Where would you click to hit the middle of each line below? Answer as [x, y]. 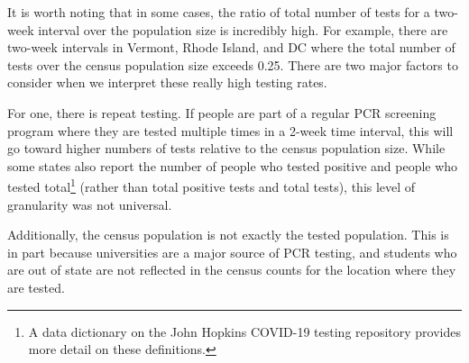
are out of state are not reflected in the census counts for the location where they [232, 270]
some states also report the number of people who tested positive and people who [233, 165]
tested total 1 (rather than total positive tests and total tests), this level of [212, 185]
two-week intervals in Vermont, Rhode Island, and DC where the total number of [231, 47]
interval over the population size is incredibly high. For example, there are [243, 29]
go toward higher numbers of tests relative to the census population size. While [226, 148]
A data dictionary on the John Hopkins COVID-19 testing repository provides [245, 331]
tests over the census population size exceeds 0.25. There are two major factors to [233, 64]
